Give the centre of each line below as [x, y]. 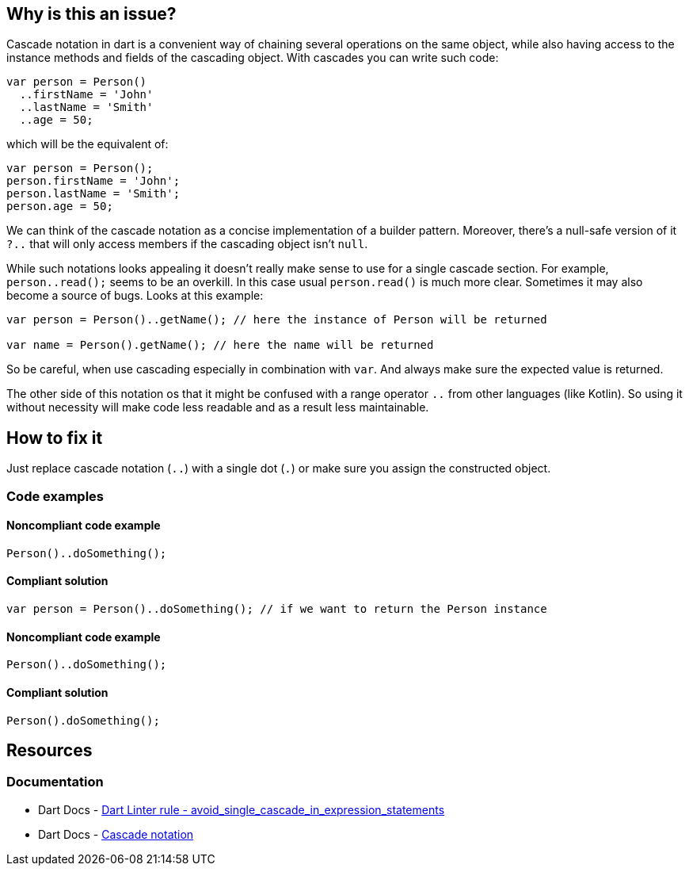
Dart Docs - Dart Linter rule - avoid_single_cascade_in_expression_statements [242, 809]
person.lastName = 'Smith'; [93, 194]
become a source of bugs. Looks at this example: [135, 296]
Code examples [55, 496]
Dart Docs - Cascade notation [116, 834]
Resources [49, 750]
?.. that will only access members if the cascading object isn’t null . [187, 244]
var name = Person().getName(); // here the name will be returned [220, 345]
